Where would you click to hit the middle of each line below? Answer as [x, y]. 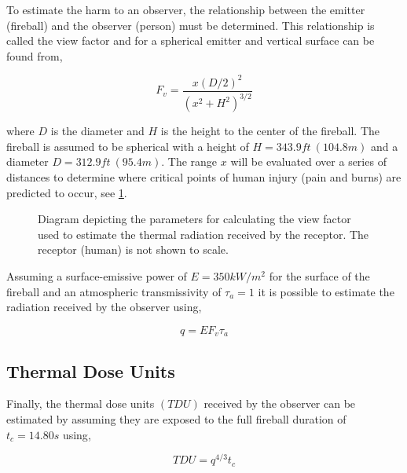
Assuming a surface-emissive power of [97, 276]
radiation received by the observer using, [104, 307]
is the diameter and [97, 131]
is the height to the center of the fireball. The [270, 131]
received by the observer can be [280, 403]
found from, [35, 55]
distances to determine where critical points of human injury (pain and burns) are [204, 177]
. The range [189, 161]
